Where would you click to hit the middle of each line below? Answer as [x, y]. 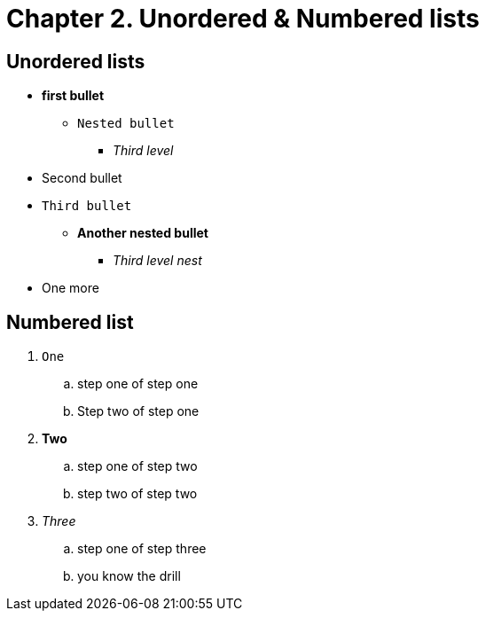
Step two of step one [138, 411]
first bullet [73, 96]
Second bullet [82, 178]
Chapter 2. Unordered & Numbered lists [243, 19]
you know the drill [129, 576]
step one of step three [142, 549]
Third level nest [157, 261]
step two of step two [137, 494]
